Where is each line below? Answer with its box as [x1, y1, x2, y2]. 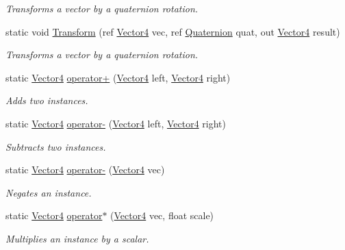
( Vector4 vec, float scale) [110, 208, 214, 223]
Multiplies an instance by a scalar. [5, 231, 149, 245]
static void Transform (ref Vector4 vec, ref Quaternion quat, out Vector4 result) [5, 24, 340, 38]
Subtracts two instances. [5, 139, 106, 153]
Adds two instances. [5, 93, 88, 108]
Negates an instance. [5, 185, 92, 199]
